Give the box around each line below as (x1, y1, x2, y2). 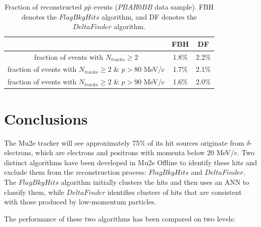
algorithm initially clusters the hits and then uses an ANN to (61, 176, 249, 187)
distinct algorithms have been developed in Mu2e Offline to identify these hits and (4, 157, 257, 167)
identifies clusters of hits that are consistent (107, 186, 242, 197)
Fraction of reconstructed (5, 2, 82, 12)
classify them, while (4, 186, 64, 197)
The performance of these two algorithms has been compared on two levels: (4, 213, 235, 223)
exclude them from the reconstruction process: (4, 167, 147, 177)
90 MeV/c (134, 76, 165, 87)
